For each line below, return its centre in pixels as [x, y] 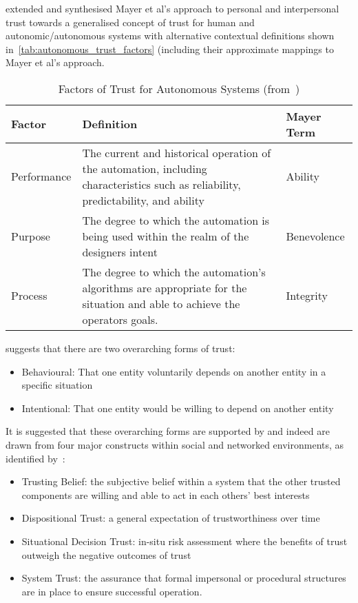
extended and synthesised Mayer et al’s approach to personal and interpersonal [172, 8]
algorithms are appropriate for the [165, 287]
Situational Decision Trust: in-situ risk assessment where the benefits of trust [185, 541]
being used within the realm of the [166, 236]
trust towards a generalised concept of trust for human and [130, 22]
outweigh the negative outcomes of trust [106, 554]
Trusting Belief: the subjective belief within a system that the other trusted [181, 481]
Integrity [307, 296]
